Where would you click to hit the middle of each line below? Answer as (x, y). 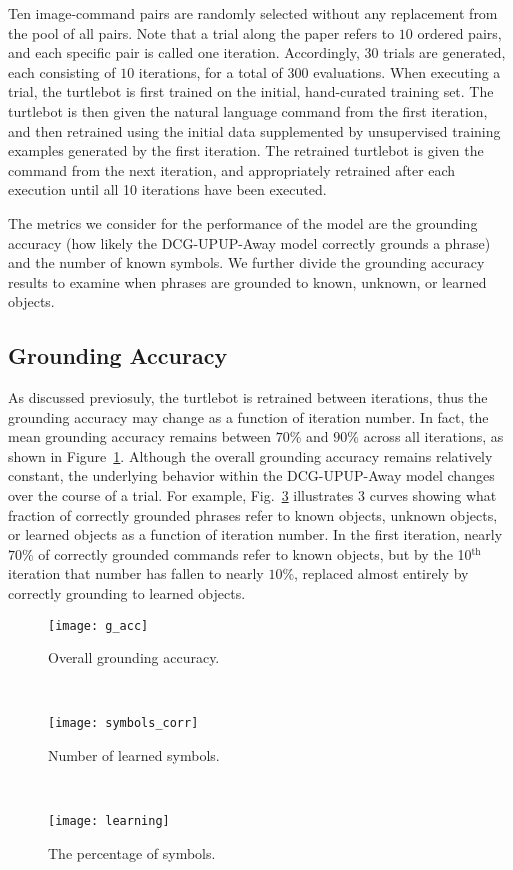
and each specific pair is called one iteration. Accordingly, (184, 52)
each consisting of (62, 71)
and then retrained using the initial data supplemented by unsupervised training (254, 130)
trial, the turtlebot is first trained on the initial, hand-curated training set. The (251, 91)
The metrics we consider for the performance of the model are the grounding (243, 222)
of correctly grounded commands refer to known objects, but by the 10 (255, 553)
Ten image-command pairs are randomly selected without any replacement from (253, 13)
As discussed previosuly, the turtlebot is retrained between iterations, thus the (248, 397)
